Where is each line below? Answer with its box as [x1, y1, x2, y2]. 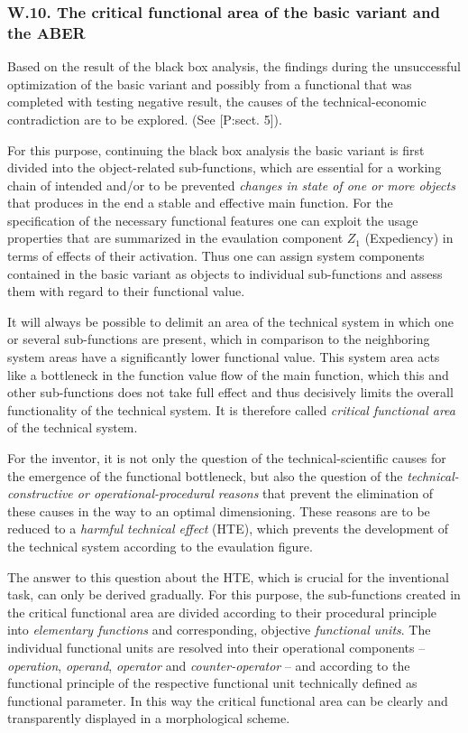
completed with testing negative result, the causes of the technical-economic [7, 92, 427, 111]
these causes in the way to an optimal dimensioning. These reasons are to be [7, 501, 430, 520]
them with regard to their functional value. [7, 282, 245, 301]
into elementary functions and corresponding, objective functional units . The [7, 620, 431, 639]
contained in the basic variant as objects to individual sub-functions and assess [7, 264, 443, 283]
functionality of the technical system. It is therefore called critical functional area [7, 400, 455, 419]
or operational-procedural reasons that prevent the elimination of [77, 484, 434, 503]
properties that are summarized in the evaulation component [7, 228, 344, 247]
